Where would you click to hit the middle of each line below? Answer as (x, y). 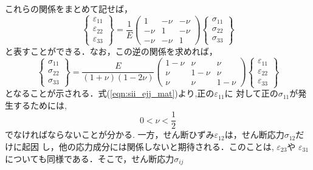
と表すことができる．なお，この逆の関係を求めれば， (111, 51)
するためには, (40, 105)
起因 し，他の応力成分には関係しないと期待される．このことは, (148, 146)
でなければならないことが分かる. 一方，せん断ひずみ (110, 134)
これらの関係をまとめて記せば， (69, 8)
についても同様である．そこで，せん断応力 (90, 158)
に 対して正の (251, 93)
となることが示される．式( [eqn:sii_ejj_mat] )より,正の (110, 93)
